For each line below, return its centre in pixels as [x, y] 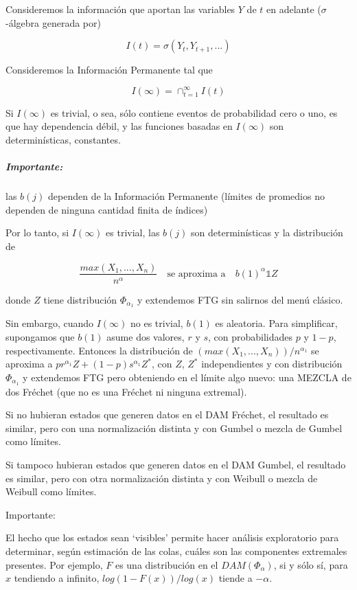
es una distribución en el [166, 564]
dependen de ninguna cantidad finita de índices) [107, 209]
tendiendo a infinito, [57, 578]
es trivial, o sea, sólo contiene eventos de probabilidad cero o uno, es [194, 112]
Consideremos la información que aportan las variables [120, 9]
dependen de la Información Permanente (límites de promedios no [186, 196]
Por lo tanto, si [37, 232]
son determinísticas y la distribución [267, 232]
